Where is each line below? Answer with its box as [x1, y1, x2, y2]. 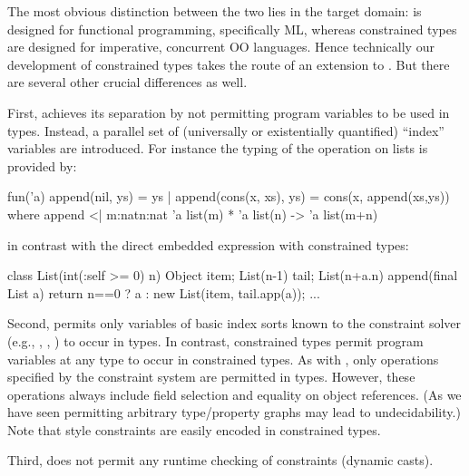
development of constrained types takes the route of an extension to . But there [7, 54, 450, 73]
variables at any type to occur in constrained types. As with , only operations [7, 349, 439, 368]
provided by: [7, 156, 77, 175]
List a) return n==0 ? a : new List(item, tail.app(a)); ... [7, 283, 320, 302]
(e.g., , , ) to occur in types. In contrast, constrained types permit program [7, 331, 424, 350]
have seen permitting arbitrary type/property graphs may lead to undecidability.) [7, 403, 461, 422]
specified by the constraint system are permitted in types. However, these [7, 367, 415, 386]
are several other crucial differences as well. [7, 73, 248, 92]
